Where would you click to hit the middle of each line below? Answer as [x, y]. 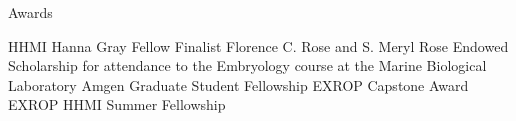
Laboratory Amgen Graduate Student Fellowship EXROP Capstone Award [238, 84]
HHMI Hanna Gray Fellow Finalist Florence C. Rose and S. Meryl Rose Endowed [258, 45]
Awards [30, 12]
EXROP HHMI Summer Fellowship [117, 104]
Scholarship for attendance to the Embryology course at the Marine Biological [247, 65]
